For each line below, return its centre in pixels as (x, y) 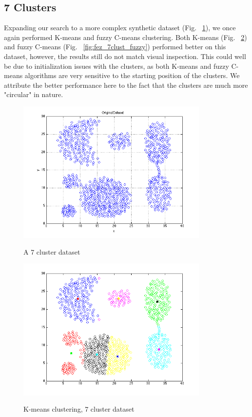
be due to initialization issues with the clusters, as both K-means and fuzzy (116, 66)
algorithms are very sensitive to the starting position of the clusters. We (132, 75)
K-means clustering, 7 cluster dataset (79, 409)
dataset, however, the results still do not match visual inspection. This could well (125, 56)
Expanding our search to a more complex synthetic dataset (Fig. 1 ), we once (120, 28)
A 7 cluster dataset (52, 251)
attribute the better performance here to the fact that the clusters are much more (126, 85)
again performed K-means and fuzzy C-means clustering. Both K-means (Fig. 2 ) (126, 37)
